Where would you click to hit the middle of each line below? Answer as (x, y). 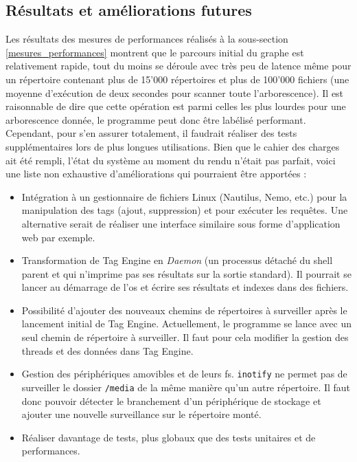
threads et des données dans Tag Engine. (107, 350)
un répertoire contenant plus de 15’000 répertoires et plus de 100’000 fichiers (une (177, 79)
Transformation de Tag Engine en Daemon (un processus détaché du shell (177, 260)
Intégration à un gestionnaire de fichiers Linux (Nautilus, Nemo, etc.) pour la (184, 196)
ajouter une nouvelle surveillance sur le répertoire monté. (141, 414)
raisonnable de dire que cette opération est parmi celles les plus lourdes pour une (176, 106)
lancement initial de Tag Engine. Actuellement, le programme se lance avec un (186, 323)
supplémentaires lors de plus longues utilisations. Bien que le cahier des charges (173, 146)
